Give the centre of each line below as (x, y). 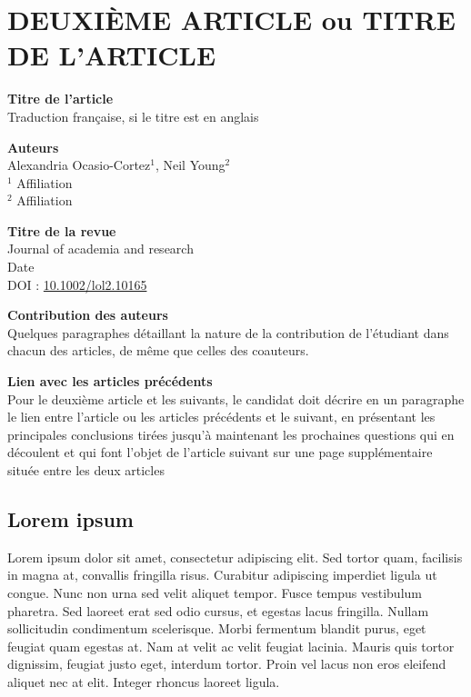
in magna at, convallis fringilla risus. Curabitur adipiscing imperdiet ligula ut (222, 575)
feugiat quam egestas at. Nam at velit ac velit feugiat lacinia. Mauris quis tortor (231, 646)
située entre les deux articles (86, 470)
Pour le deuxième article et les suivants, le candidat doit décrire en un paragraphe (236, 398)
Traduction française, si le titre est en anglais (133, 116)
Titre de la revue (62, 230)
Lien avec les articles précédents (110, 381)
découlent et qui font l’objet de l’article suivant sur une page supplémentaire (220, 452)
